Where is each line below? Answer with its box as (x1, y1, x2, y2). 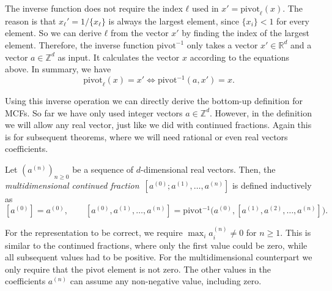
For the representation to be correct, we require (5, 226, 183, 239)
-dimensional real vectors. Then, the (141, 163, 276, 176)
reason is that (5, 14, 56, 27)
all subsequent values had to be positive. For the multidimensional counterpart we (5, 251, 312, 263)
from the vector (111, 26, 169, 39)
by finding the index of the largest (182, 26, 309, 39)
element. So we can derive (5, 26, 101, 39)
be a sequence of (72, 163, 134, 176)
